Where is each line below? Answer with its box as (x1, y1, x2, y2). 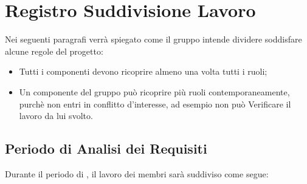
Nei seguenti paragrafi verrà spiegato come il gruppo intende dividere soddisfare (5, 33, 302, 46)
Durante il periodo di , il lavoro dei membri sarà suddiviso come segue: (5, 167, 269, 180)
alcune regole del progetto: (5, 44, 103, 57)
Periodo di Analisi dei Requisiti (5, 139, 207, 158)
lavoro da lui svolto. (19, 109, 93, 122)
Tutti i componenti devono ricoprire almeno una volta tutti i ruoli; (19, 65, 267, 78)
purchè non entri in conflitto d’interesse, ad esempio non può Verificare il (19, 97, 291, 110)
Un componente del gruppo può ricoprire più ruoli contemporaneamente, (19, 85, 290, 98)
